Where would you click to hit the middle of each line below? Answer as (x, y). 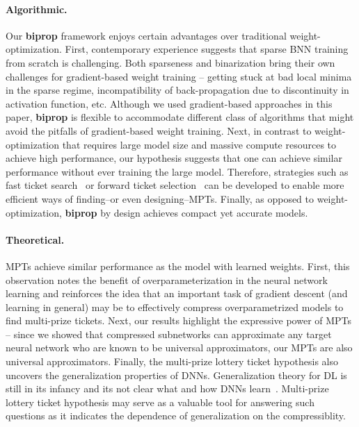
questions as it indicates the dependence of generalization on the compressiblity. (176, 416)
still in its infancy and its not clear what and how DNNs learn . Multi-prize (167, 388)
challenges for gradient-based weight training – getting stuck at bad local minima (179, 76)
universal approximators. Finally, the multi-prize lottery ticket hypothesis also (172, 361)
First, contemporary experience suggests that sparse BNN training (207, 49)
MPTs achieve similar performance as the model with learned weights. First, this (178, 266)
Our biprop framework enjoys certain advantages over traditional (146, 35)
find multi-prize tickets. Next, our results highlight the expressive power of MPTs (179, 320)
